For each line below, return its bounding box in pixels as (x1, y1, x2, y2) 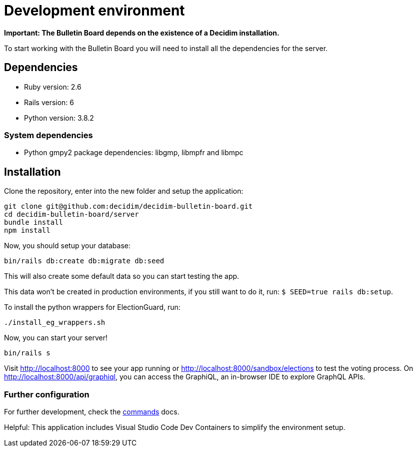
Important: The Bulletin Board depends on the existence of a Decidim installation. (4, 28, 279, 37)
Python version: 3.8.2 (24, 113, 94, 122)
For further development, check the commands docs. (4, 407, 179, 416)
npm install (4, 226, 50, 235)
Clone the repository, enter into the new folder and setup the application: (4, 187, 243, 196)
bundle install (4, 218, 63, 227)
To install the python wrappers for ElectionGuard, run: (4, 303, 180, 312)
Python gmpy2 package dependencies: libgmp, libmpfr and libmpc (24, 148, 243, 157)
